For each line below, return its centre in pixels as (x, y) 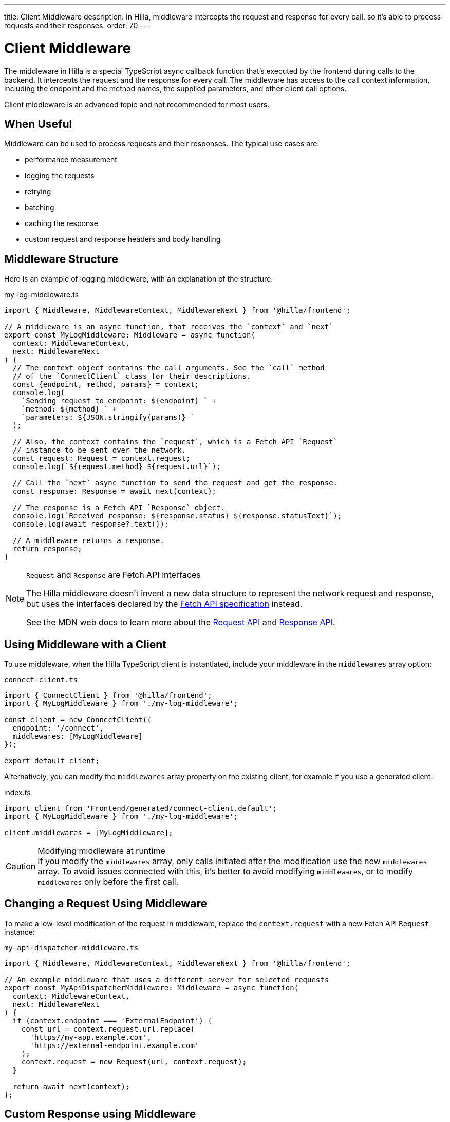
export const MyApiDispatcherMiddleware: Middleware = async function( (152, 988)
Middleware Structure (61, 259)
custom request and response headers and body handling (123, 239)
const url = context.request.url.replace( (108, 1029)
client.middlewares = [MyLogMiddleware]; (89, 833)
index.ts (17, 793)
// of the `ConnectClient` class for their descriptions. (132, 376)
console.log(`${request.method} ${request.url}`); (117, 467)
